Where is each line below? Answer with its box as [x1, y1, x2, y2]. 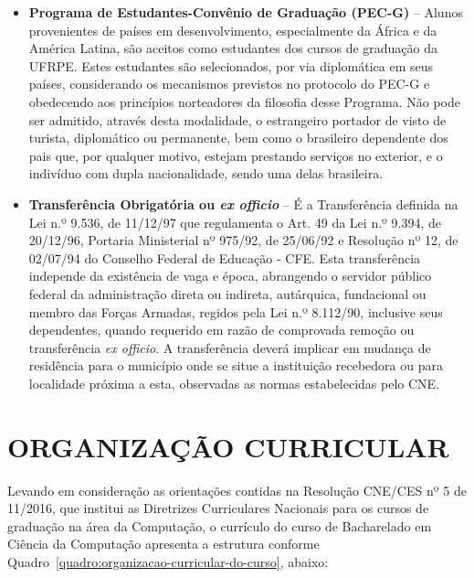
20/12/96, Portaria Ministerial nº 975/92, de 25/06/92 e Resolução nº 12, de [28, 230, 458, 250]
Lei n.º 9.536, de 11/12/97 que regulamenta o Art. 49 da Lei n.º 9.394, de [28, 212, 442, 231]
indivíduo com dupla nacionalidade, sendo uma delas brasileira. [28, 164, 384, 183]
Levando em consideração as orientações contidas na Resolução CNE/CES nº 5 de [7, 480, 467, 499]
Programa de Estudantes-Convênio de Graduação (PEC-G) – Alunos [28, 3, 463, 21]
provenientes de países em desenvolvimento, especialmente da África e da [28, 20, 437, 39]
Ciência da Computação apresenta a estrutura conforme [7, 534, 320, 553]
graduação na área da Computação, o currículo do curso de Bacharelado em [7, 516, 432, 535]
